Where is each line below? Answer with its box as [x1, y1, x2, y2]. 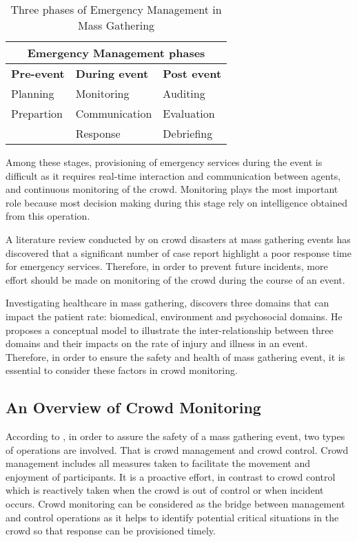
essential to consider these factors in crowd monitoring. [6, 363, 238, 377]
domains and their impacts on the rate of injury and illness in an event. [6, 336, 308, 351]
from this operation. [6, 209, 90, 223]
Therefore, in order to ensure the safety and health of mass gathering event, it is [6, 349, 345, 364]
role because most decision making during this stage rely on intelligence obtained [6, 195, 347, 209]
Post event [163, 65, 222, 81]
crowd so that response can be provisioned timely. [6, 523, 216, 538]
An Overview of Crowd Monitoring [6, 397, 261, 418]
